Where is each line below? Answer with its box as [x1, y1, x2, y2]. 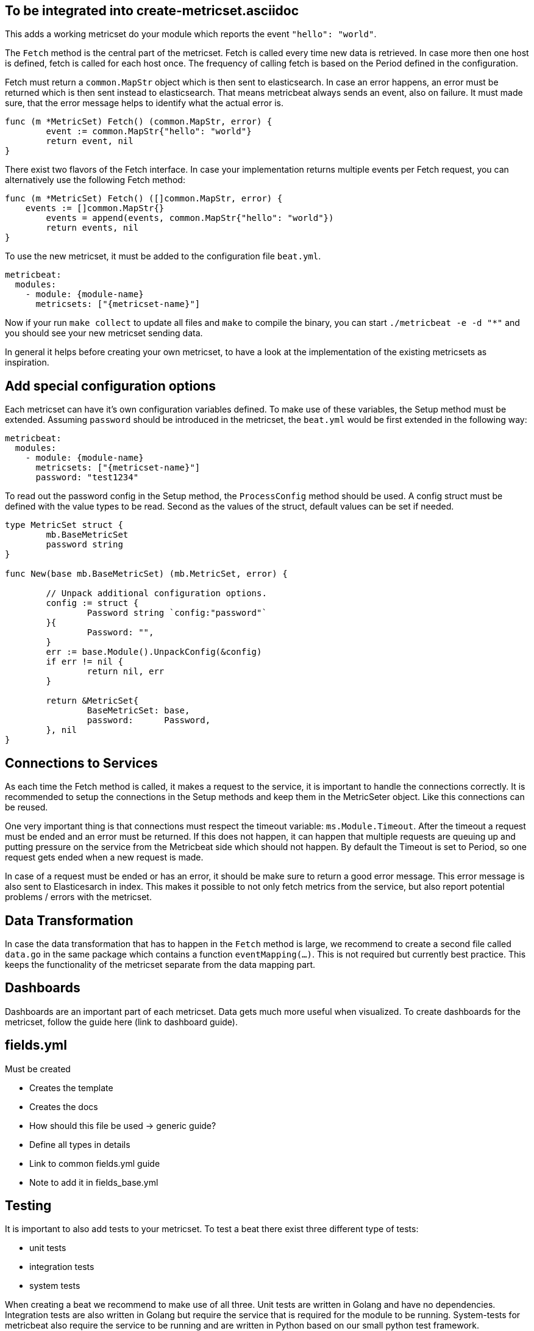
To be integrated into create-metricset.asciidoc [5, 3, 299, 18]
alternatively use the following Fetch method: [5, 175, 185, 186]
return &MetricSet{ [46, 696, 139, 706]
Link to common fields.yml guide [29, 1158, 160, 1169]
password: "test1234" [35, 472, 139, 483]
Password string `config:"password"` [87, 608, 267, 618]
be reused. [5, 802, 48, 813]
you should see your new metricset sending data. [5, 328, 203, 339]
